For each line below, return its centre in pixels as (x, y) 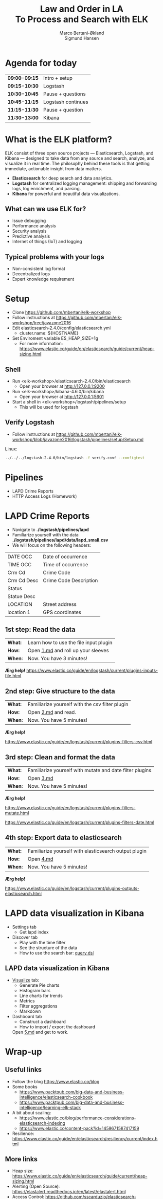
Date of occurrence (65, 556)
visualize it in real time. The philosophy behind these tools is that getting (77, 163)
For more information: (41, 344)
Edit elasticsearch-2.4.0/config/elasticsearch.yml (61, 328)
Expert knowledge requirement (43, 279)
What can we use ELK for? (45, 209)
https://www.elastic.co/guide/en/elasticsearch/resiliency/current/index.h (85, 1138)
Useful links (24, 1070)
